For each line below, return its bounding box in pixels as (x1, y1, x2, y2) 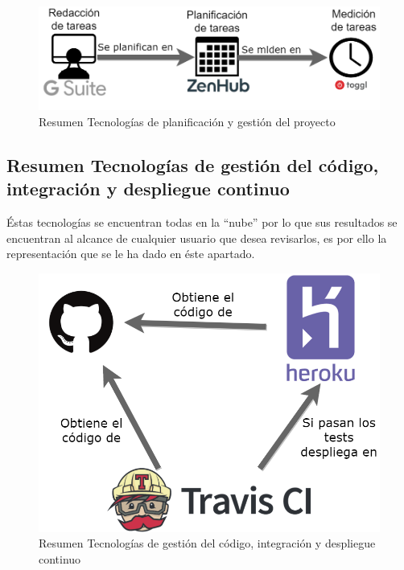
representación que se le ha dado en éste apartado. (6, 245, 255, 262)
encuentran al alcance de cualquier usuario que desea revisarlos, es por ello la (6, 229, 387, 246)
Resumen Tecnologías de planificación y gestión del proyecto (39, 113, 336, 130)
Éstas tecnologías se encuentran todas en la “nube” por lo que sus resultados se (6, 214, 398, 231)
